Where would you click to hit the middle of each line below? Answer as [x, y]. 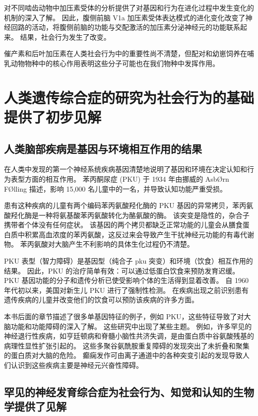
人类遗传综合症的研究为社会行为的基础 [129, 97]
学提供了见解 [35, 406]
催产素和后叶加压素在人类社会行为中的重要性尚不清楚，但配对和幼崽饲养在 [126, 53]
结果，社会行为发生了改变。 [65, 36]
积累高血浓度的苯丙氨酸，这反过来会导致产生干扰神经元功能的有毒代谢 [139, 234]
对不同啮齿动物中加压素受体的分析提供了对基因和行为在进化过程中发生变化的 [129, 7]
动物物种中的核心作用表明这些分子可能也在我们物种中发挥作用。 [115, 63]
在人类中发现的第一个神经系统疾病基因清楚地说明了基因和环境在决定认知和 [126, 169]
